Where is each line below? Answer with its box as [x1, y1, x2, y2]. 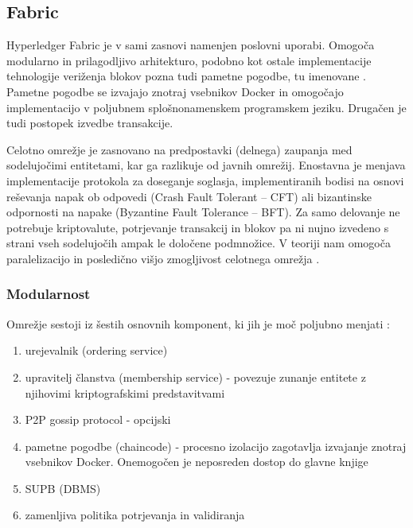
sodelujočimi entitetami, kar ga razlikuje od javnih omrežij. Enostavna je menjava [6, 157, 406, 173]
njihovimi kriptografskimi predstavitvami [25, 384, 225, 401]
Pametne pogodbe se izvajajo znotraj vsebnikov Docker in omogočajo [6, 83, 344, 99]
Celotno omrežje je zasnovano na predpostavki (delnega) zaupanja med [6, 141, 353, 157]
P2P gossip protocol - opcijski [25, 411, 171, 428]
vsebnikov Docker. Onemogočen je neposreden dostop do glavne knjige [25, 453, 368, 470]
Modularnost [6, 284, 91, 304]
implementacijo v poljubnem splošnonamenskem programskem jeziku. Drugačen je [6, 99, 407, 115]
